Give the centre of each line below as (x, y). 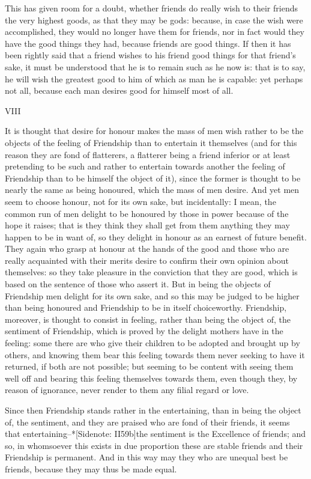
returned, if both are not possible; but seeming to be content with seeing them (149, 366)
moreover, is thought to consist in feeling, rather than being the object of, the (148, 319)
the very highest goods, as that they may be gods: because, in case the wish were (154, 20)
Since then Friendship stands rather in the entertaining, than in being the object (153, 410)
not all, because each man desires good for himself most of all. (119, 90)
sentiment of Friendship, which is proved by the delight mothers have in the (144, 331)
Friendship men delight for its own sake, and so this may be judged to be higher (152, 295)
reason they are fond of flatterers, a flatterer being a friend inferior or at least (148, 154)
